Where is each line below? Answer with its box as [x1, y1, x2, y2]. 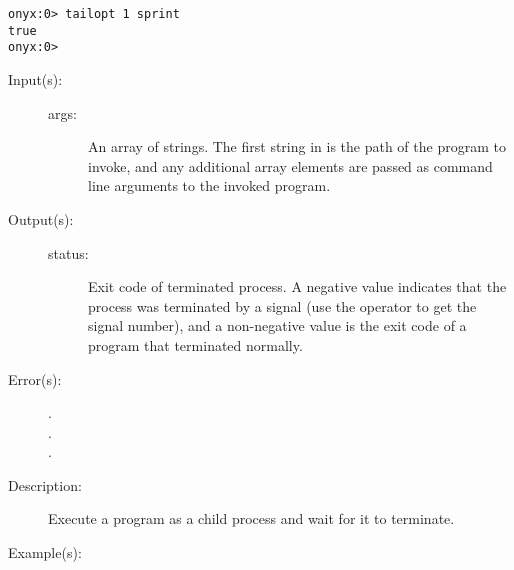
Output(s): [8, 208, 74, 229]
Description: [8, 474, 82, 495]
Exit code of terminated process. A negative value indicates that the [88, 276, 507, 297]
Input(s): [8, 68, 63, 89]
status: [48, 242, 89, 263]
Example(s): [8, 542, 82, 563]
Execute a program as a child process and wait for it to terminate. [48, 508, 455, 529]
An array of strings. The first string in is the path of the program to [88, 136, 506, 157]
